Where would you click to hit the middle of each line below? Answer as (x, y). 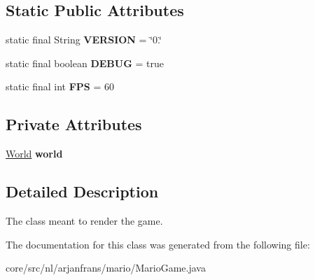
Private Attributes (74, 124)
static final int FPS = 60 (60, 86)
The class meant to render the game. (84, 220)
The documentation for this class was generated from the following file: (158, 244)
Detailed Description (82, 191)
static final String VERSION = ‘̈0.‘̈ (84, 40)
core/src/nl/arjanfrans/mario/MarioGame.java (106, 268)
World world (34, 154)
